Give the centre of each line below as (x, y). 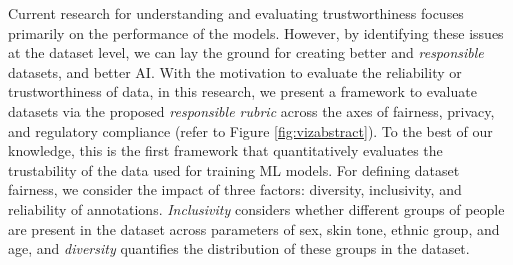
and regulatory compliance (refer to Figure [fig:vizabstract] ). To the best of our (250, 130)
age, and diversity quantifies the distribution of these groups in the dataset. (239, 248)
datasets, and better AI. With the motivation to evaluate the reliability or (235, 71)
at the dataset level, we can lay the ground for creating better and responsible (246, 52)
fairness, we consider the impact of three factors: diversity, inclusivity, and (235, 189)
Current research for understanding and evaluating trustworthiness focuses (236, 13)
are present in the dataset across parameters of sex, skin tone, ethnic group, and (254, 228)
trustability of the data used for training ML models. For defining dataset (234, 169)
